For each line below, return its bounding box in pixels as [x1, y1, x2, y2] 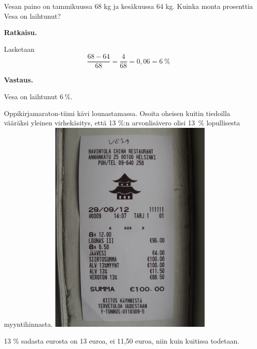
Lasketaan [4, 43, 35, 54]
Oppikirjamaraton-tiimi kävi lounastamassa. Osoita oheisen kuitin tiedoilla [4, 108, 230, 118]
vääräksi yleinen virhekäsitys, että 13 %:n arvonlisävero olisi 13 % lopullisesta [4, 117, 240, 128]
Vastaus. [4, 75, 33, 85]
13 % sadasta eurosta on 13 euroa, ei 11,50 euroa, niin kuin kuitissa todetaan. [4, 335, 240, 346]
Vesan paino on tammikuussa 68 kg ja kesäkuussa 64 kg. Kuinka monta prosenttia [4, 1, 253, 11]
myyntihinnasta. [4, 318, 53, 329]
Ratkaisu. [4, 27, 37, 38]
